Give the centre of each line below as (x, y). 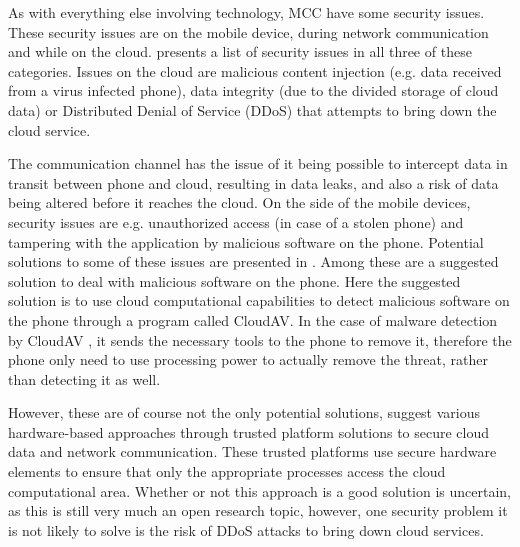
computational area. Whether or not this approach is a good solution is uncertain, (259, 490)
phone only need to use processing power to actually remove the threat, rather (248, 359)
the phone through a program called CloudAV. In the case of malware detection (253, 319)
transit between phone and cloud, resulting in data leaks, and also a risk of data (253, 182)
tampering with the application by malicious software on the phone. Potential (246, 241)
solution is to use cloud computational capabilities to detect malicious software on (259, 300)
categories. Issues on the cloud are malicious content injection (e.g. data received (255, 70)
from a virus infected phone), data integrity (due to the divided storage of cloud (253, 90)
